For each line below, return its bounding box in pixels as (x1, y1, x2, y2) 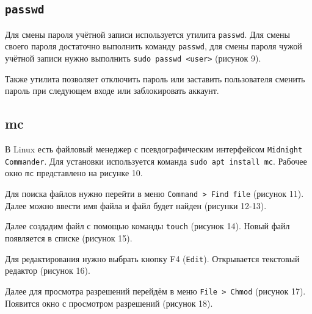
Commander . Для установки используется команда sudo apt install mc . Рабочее (5, 154, 307, 167)
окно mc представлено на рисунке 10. (5, 166, 143, 179)
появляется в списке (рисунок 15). (5, 232, 132, 244)
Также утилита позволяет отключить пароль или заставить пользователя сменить (5, 72, 305, 85)
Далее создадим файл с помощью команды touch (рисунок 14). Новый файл (5, 219, 290, 232)
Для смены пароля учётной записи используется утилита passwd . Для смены (5, 27, 290, 40)
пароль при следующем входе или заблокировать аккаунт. (5, 84, 219, 97)
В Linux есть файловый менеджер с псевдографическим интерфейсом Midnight (5, 143, 303, 155)
